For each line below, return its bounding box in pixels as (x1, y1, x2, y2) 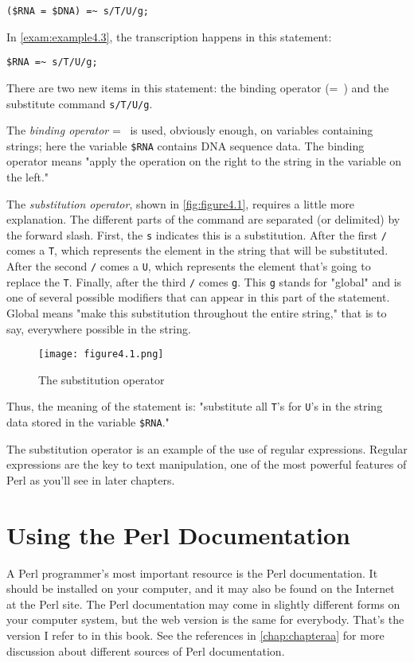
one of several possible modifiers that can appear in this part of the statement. (6, 289, 390, 306)
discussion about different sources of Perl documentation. (6, 642, 285, 659)
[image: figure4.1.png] (38, 349, 164, 360)
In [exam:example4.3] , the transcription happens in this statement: (6, 28, 332, 45)
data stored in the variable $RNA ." (6, 414, 170, 430)
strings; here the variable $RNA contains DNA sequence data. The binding (6, 137, 365, 154)
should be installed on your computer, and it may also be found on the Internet (6, 580, 395, 597)
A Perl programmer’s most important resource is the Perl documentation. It (6, 564, 378, 581)
